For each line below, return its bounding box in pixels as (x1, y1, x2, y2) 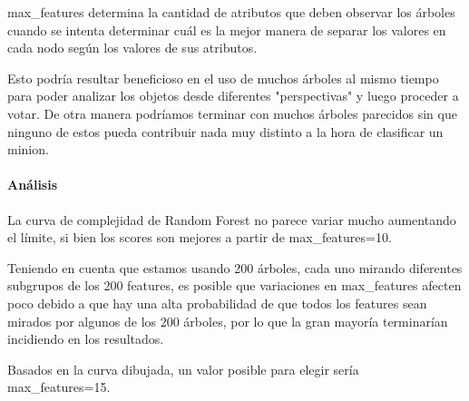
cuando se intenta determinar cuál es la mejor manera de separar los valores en (7, 20, 446, 39)
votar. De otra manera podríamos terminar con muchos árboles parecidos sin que (7, 103, 457, 122)
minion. (7, 140, 49, 159)
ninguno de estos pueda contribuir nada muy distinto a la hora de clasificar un (7, 122, 444, 141)
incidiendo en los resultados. (7, 329, 164, 348)
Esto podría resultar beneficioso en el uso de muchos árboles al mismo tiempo (7, 68, 439, 87)
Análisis (7, 175, 58, 194)
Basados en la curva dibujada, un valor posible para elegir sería (7, 359, 359, 378)
